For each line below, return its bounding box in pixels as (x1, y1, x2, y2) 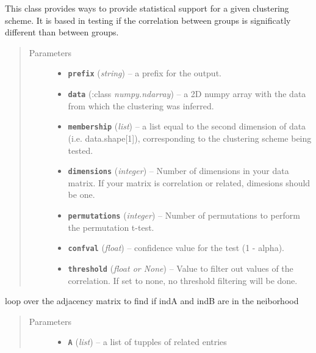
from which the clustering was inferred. (68, 99, 214, 112)
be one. (68, 188, 95, 201)
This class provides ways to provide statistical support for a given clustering (5, 2, 289, 14)
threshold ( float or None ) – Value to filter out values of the (68, 261, 293, 274)
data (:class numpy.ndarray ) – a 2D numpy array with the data (68, 87, 306, 100)
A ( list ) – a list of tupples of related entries (68, 335, 227, 348)
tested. (68, 144, 93, 156)
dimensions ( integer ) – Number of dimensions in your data (68, 164, 289, 177)
